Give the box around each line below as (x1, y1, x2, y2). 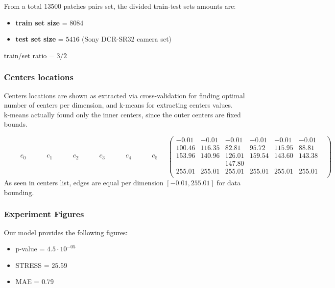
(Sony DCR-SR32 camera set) (82, 34, 172, 44)
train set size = (15, 17, 68, 27)
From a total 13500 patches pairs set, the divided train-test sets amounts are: (4, 1, 236, 11)
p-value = (15, 244, 45, 254)
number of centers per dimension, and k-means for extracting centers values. (4, 100, 233, 110)
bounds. (4, 119, 27, 129)
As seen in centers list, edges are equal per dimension (4, 177, 164, 188)
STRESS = (15, 260, 49, 270)
